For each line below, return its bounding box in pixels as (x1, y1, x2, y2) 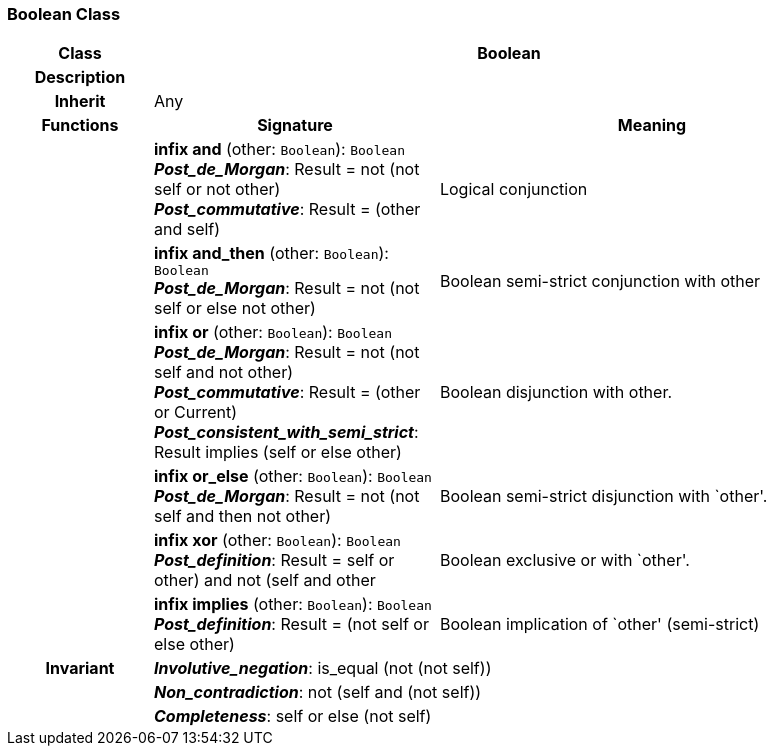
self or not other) (153, 179, 281, 200)
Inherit (54, 91, 106, 112)
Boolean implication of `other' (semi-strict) (439, 614, 760, 635)
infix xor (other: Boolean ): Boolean (153, 530, 401, 551)
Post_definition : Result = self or (153, 550, 395, 571)
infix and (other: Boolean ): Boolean (153, 139, 405, 160)
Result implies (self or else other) (153, 442, 402, 463)
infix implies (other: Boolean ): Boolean (153, 594, 432, 615)
